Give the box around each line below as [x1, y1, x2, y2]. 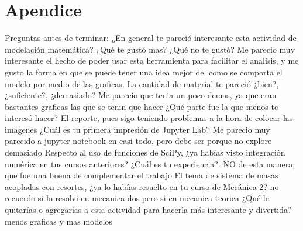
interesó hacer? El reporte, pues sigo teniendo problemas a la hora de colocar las [5, 112, 293, 124]
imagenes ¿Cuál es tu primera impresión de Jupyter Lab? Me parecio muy [5, 123, 270, 135]
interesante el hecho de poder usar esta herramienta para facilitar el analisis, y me [5, 54, 299, 67]
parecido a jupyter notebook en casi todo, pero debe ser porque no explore [5, 135, 272, 147]
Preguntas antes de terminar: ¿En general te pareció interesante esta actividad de [5, 32, 297, 44]
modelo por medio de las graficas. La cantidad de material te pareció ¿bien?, [5, 77, 279, 89]
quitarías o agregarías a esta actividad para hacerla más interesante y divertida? [5, 204, 292, 216]
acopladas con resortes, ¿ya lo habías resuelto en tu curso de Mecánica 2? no [5, 180, 279, 192]
